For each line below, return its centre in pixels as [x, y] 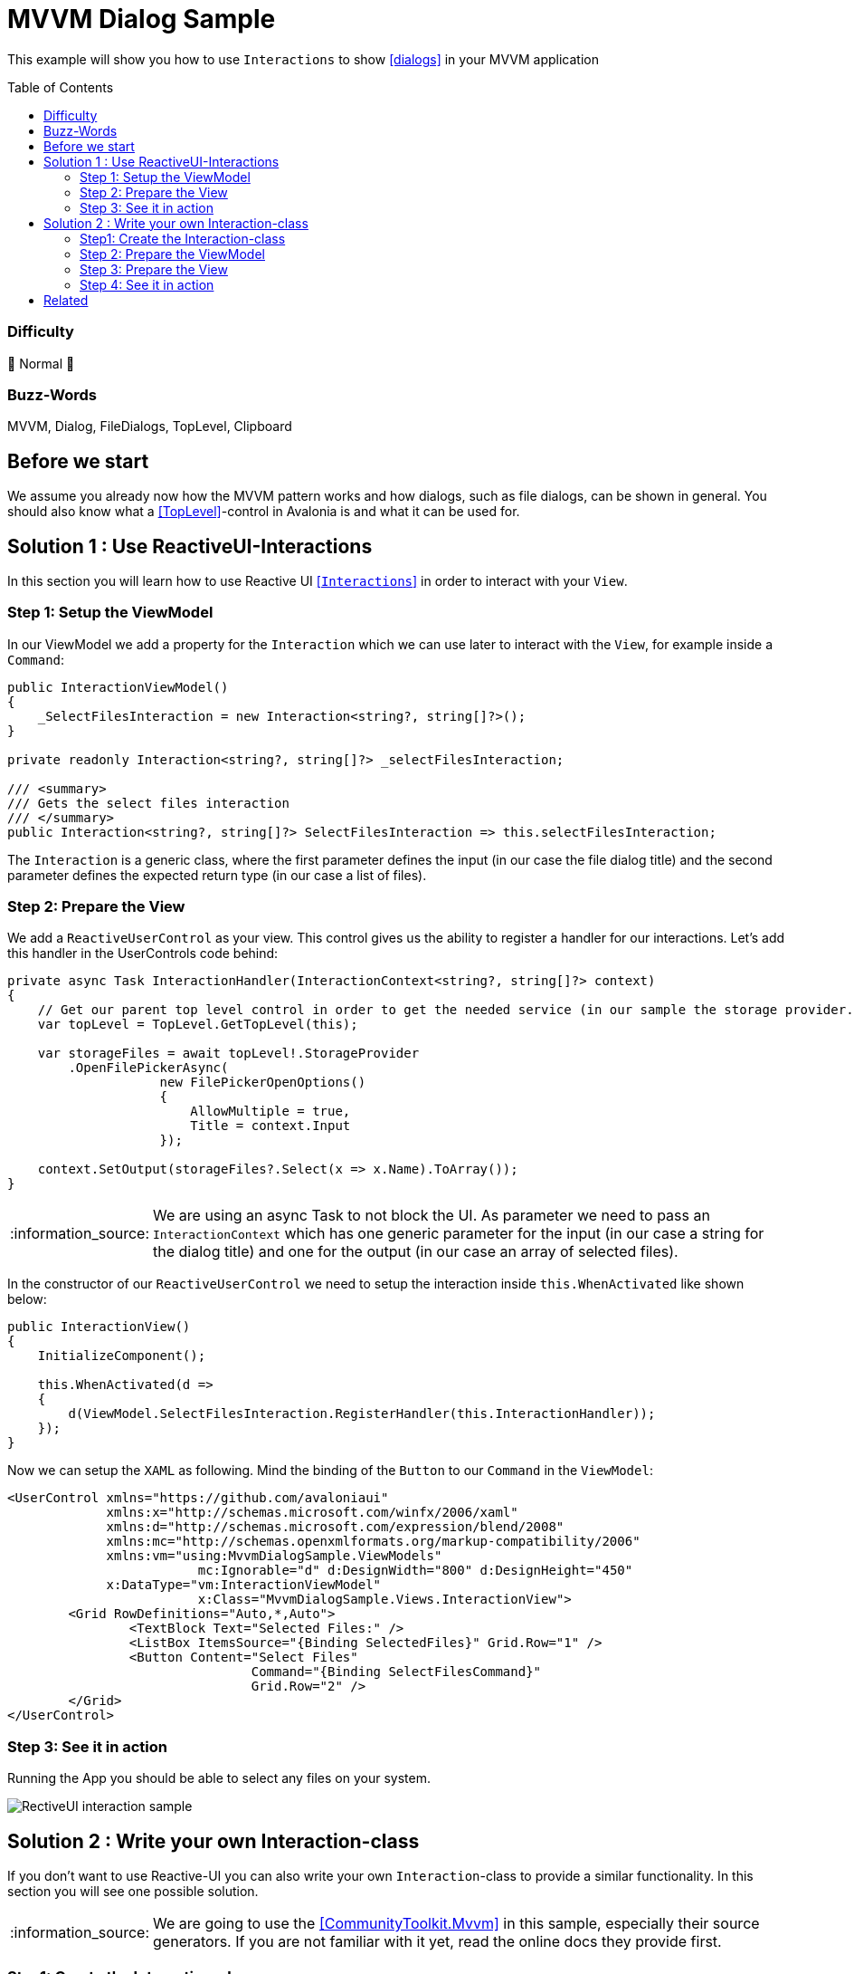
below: [27, 1299]
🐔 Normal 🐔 [41, 363]
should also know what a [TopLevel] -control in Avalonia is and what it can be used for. [264, 512]
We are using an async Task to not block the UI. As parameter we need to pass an [432, 1216]
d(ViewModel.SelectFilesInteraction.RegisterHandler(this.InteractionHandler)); [362, 1414]
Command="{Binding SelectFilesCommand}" [396, 1672]
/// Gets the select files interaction [148, 803]
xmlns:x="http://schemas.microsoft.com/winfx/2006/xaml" [312, 1513]
